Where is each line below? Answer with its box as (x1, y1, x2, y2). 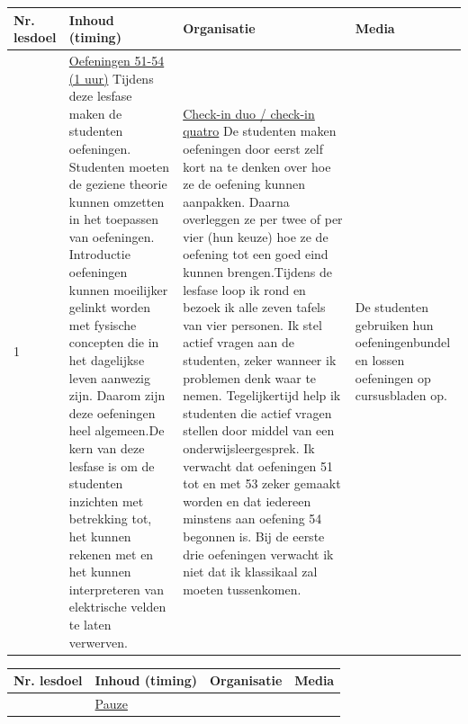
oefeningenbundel (355, 333, 451, 352)
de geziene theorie (68, 174, 167, 193)
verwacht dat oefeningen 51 (183, 456, 334, 475)
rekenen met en (68, 544, 154, 563)
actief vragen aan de (183, 333, 294, 352)
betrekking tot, (68, 509, 152, 528)
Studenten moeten (68, 156, 170, 175)
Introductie (68, 245, 130, 264)
